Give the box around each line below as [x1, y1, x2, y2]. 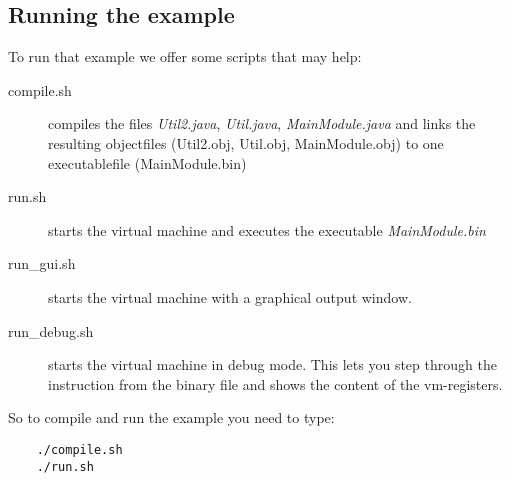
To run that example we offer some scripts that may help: [8, 46, 362, 67]
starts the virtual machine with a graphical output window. [48, 286, 412, 307]
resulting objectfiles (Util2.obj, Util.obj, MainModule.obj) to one [48, 132, 444, 153]
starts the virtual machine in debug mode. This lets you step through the [48, 354, 497, 375]
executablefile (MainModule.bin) [48, 152, 247, 173]
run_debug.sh [8, 320, 94, 341]
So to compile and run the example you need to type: [8, 407, 335, 428]
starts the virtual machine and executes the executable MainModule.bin [48, 219, 486, 240]
